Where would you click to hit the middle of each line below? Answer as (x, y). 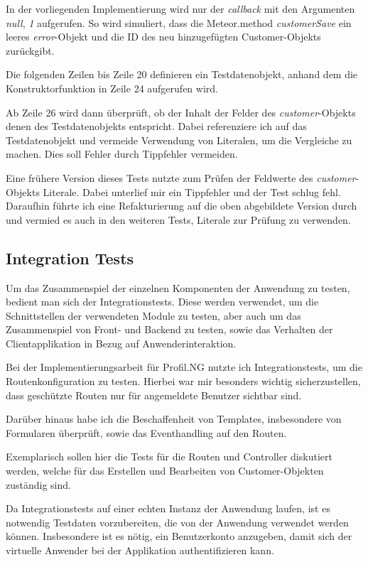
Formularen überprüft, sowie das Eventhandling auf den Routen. (146, 432)
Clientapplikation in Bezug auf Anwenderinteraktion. (121, 343)
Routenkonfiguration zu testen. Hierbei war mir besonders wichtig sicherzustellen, (183, 381)
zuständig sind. (38, 484)
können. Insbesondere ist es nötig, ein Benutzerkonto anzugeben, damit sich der (179, 536)
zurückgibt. (30, 50)
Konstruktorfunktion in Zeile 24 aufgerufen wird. (112, 88)
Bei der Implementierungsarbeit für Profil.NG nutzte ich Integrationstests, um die (184, 367)
